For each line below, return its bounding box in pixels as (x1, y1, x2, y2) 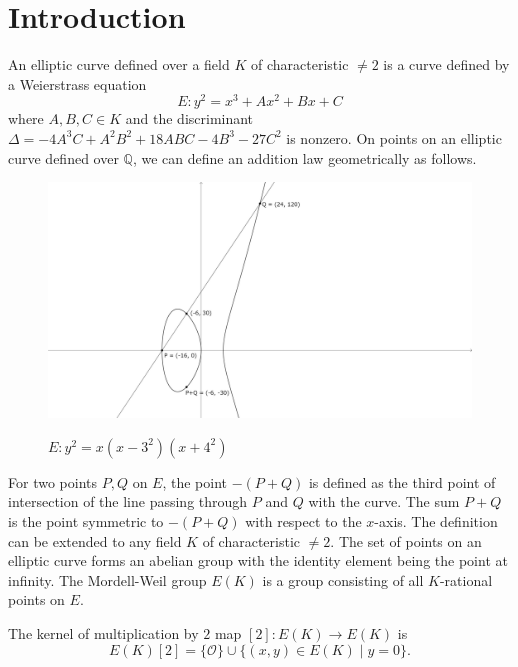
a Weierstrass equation (8, 73, 147, 94)
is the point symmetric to (8, 510, 164, 531)
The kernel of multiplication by (8, 622, 199, 643)
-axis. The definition (374, 510, 498, 531)
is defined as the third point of (308, 471, 496, 492)
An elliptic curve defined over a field (8, 54, 230, 75)
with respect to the (245, 510, 362, 531)
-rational (439, 569, 493, 590)
